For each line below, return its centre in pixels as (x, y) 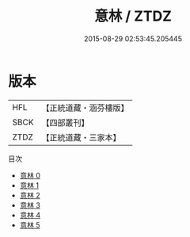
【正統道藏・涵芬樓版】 (85, 108)
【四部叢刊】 (65, 122)
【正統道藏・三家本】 (81, 137)
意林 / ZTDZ (133, 16)
